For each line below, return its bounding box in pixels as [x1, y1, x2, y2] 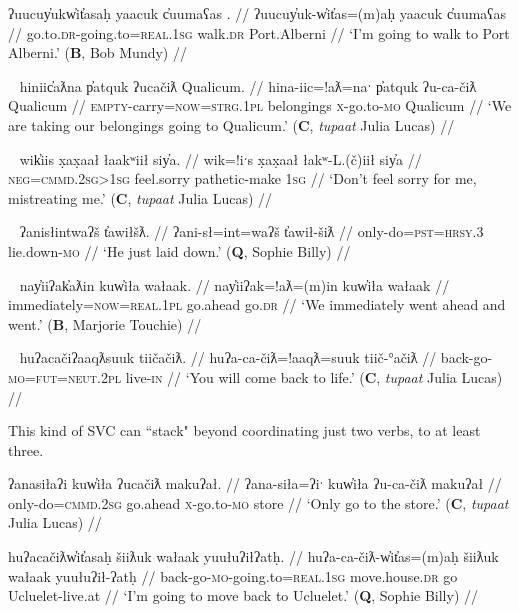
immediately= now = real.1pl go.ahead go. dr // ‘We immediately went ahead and [8, 294, 506, 315]
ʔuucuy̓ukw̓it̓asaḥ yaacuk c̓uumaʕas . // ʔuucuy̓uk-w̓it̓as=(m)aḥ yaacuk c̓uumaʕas [8, 3, 507, 23]
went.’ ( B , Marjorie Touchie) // [8, 313, 202, 334]
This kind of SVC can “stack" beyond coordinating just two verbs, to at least [8, 420, 481, 441]
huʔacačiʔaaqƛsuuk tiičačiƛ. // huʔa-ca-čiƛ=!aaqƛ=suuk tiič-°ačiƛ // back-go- [19, 347, 493, 368]
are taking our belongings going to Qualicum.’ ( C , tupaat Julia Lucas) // [8, 114, 455, 135]
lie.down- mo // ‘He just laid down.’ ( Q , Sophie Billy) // [8, 240, 351, 261]
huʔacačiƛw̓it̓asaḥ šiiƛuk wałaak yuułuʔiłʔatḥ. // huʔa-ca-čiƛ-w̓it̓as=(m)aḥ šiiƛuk [8, 546, 499, 567]
